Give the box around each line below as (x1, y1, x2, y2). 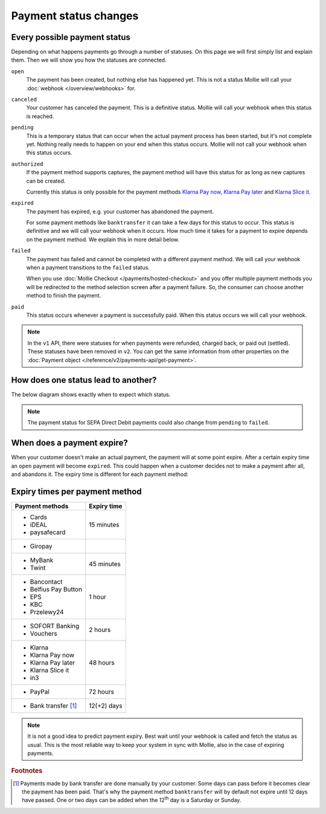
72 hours (88, 687, 115, 695)
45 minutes (88, 559, 121, 568)
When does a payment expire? (11, 438, 128, 448)
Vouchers (30, 629, 57, 637)
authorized (11, 160, 43, 168)
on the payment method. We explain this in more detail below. (26, 236, 179, 243)
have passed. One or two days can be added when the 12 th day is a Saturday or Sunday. (22, 795, 241, 804)
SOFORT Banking (30, 622, 80, 630)
